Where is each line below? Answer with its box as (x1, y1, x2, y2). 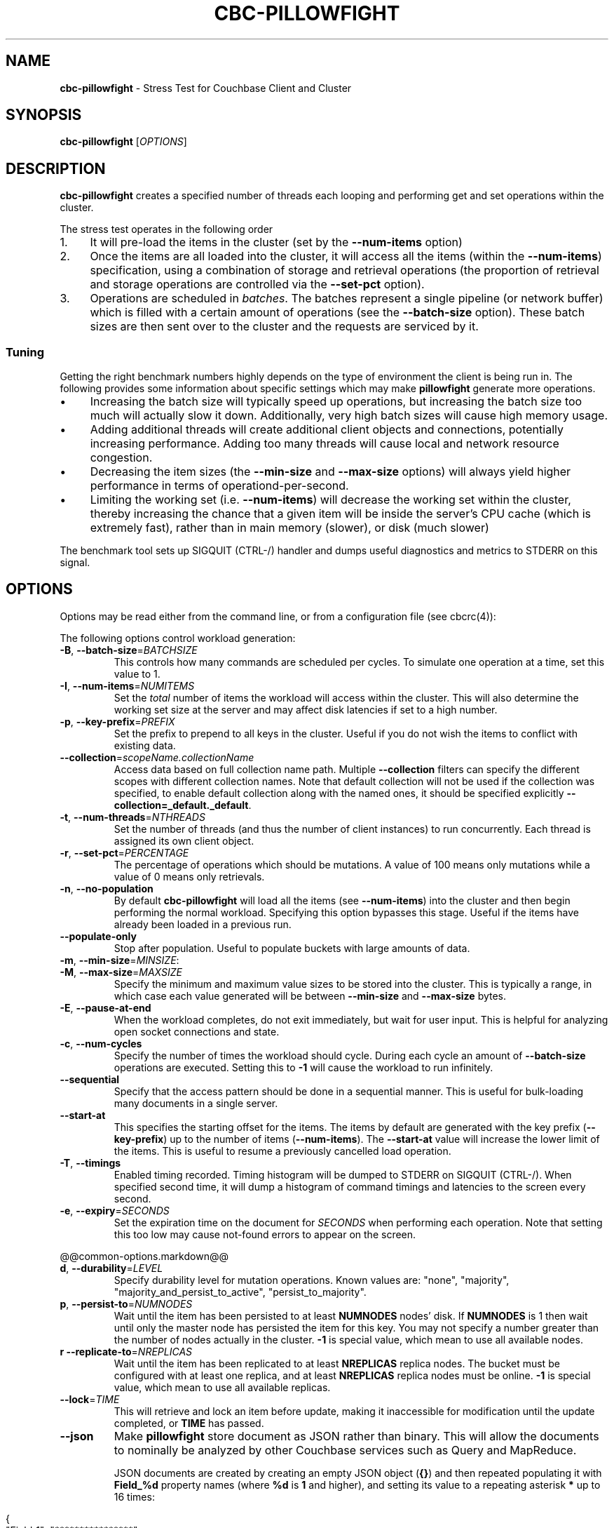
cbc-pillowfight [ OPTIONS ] (60, 135, 187, 148)
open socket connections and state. (114, 1025, 280, 1038)
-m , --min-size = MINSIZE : (60, 953, 179, 966)
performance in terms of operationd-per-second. (90, 478, 349, 493)
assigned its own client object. (114, 834, 254, 847)
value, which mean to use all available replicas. (114, 1381, 331, 1393)
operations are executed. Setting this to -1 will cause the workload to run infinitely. (114, 1061, 493, 1073)
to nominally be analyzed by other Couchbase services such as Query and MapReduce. (114, 1442, 577, 1457)
